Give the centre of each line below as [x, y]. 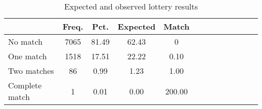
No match [25, 41]
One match [27, 56]
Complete [25, 85]
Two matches [31, 71]
